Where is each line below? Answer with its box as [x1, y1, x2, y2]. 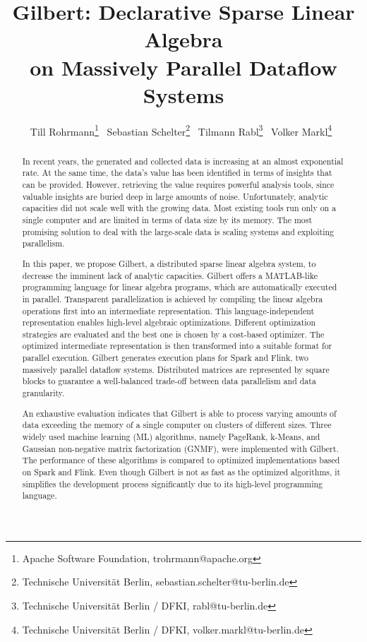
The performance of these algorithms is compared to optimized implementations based [22, 454, 340, 466]
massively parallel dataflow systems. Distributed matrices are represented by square [22, 363, 330, 375]
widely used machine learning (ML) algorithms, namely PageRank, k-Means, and [22, 430, 320, 442]
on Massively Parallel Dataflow [30, 52, 337, 81]
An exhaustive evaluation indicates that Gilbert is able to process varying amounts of [22, 407, 337, 419]
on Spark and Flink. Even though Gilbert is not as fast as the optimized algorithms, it [22, 465, 341, 477]
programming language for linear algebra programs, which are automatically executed [22, 281, 337, 293]
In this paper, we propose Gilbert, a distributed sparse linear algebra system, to [22, 257, 316, 269]
